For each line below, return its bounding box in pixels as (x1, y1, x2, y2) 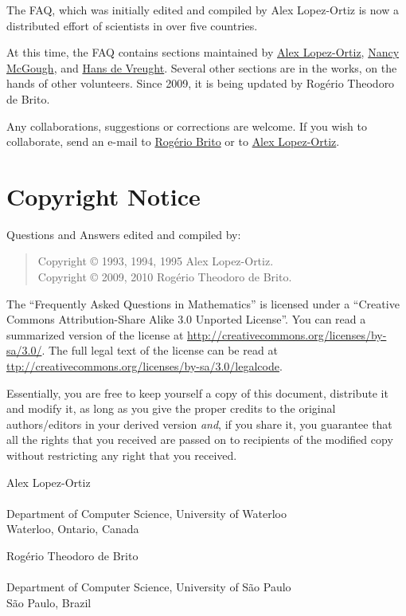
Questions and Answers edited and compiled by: (6, 226, 241, 242)
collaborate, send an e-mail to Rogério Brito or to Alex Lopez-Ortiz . (6, 133, 340, 150)
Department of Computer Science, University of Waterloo (6, 504, 287, 521)
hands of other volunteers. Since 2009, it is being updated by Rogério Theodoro (6, 75, 395, 92)
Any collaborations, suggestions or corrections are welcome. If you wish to (6, 117, 367, 134)
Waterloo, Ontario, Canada (6, 520, 139, 537)
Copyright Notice (6, 179, 201, 212)
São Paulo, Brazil (6, 594, 92, 610)
